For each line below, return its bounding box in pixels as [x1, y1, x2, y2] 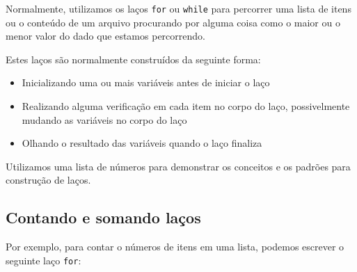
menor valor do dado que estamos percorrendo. [6, 29, 205, 43]
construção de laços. [6, 173, 91, 187]
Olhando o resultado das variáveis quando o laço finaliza [22, 136, 262, 150]
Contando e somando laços [6, 207, 201, 228]
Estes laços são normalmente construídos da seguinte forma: [6, 51, 261, 66]
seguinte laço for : [6, 253, 81, 267]
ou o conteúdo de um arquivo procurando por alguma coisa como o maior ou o [6, 15, 340, 29]
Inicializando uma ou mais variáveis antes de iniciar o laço [22, 75, 270, 90]
